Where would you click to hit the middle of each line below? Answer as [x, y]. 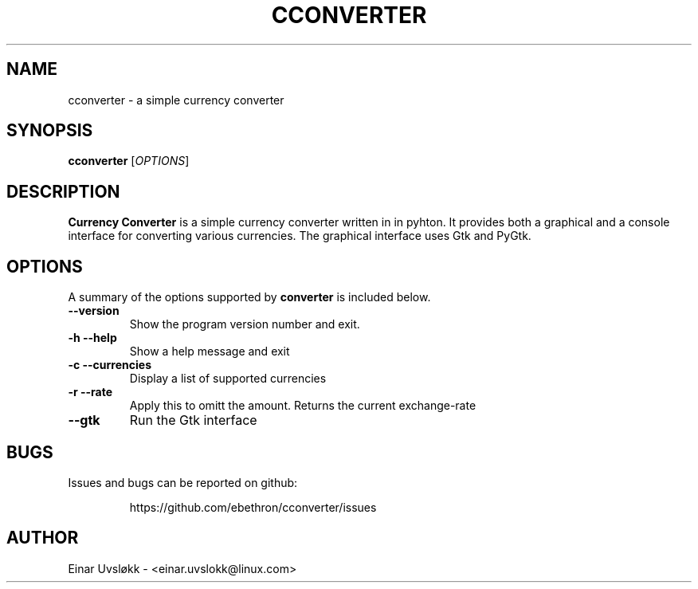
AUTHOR [43, 538]
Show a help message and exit [210, 351]
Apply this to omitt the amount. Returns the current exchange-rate [303, 406]
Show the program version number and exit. [245, 324]
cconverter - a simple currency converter [176, 100]
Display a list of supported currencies [228, 379]
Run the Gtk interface [193, 420]
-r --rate [90, 392]
